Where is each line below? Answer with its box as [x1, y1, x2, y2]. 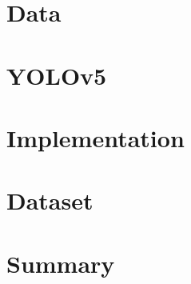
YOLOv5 [6, 58, 107, 91]
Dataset [6, 184, 94, 217]
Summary [6, 246, 115, 279]
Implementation [6, 121, 185, 154]
